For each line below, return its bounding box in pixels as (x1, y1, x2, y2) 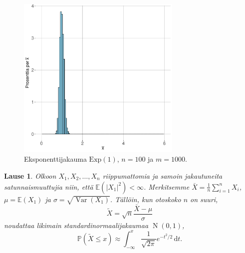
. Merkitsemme (144, 181, 190, 192)
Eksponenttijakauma (24, 154, 87, 164)
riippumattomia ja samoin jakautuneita (102, 170, 223, 181)
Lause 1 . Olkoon (4, 170, 56, 181)
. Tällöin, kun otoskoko (110, 194, 181, 204)
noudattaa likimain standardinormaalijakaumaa (4, 220, 149, 230)
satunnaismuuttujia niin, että (4, 181, 93, 192)
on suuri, (190, 194, 218, 204)
